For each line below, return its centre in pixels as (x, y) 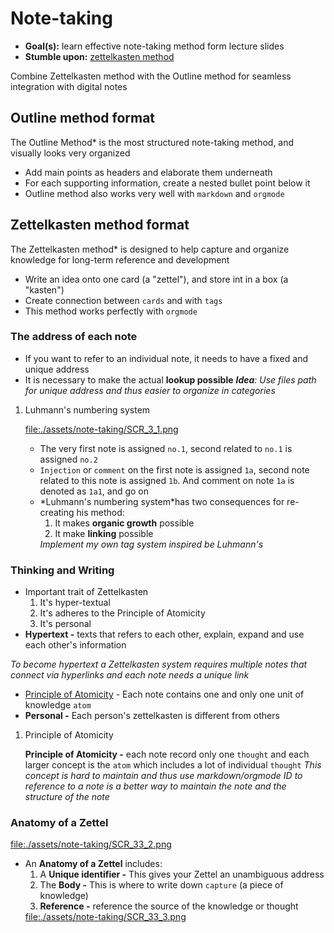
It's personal (65, 624)
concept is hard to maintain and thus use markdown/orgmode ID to (163, 776)
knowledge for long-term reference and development (120, 259)
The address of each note (74, 337)
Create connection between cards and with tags (123, 300)
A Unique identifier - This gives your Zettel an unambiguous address (182, 874)
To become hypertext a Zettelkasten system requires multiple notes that (159, 664)
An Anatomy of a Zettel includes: (93, 864)
